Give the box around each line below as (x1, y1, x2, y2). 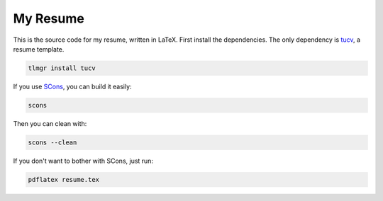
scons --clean (28, 138, 77, 147)
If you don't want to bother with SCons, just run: (13, 156, 154, 165)
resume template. (13, 45, 65, 53)
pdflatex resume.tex (28, 176, 99, 183)
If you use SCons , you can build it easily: (13, 82, 132, 91)
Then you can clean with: (13, 119, 87, 127)
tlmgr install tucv (28, 64, 96, 72)
